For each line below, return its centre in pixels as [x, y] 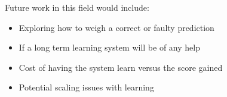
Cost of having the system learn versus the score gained [121, 67]
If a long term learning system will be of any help [109, 47]
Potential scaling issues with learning [86, 87]
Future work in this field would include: [77, 7]
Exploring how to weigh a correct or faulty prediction [116, 27]
